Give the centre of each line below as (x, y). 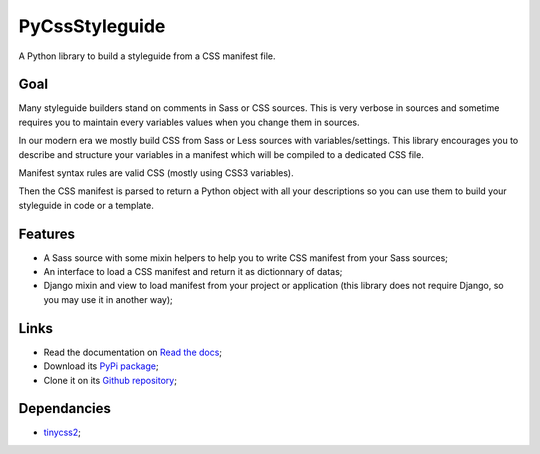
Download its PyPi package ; (101, 366)
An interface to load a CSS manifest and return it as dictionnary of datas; (193, 272)
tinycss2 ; (62, 432)
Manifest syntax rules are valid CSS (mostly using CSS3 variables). (156, 173)
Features (46, 233)
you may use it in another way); (108, 299)
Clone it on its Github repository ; (110, 380)
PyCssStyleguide (92, 26)
